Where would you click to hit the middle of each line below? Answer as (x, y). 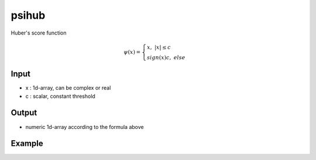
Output (24, 113)
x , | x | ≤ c (159, 47)
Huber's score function (39, 33)
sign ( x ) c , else (166, 57)
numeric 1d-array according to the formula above (85, 127)
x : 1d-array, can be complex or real (68, 88)
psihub (28, 15)
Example (27, 144)
